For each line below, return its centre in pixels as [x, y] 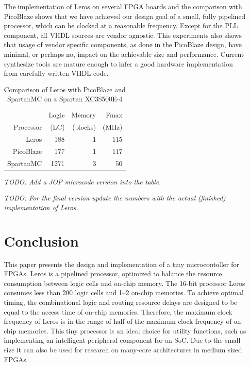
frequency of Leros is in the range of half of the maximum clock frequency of [118, 321]
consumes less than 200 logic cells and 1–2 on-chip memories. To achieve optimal [124, 292]
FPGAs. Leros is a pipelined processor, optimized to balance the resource [113, 274]
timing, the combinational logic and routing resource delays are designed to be [121, 302]
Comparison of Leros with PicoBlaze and [65, 89]
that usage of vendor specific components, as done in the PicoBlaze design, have [123, 44]
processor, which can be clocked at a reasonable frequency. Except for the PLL [121, 25]
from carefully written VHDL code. [56, 73]
